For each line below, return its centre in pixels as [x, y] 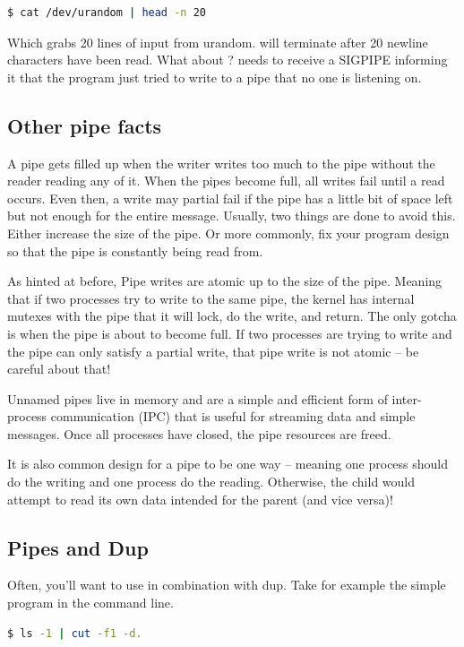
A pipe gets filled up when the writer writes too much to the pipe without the [221, 163]
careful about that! [59, 369]
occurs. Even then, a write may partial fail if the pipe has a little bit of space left [230, 198]
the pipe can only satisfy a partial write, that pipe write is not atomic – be [213, 351]
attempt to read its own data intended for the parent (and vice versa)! [200, 499]
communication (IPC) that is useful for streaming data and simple [233, 416]
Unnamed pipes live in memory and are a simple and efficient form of [198, 398]
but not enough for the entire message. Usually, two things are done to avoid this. [232, 216]
